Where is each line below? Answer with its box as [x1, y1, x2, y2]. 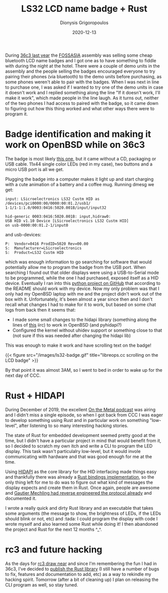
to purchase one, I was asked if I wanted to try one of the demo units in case [5, 84, 163, 90]
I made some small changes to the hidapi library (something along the [12, 317, 157, 323]
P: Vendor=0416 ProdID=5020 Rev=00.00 [5, 241, 89, 246]
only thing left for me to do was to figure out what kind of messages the [5, 479, 153, 485]
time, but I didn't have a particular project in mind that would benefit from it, [5, 437, 161, 443]
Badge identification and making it [5, 128, 151, 140]
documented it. [5, 495, 37, 501]
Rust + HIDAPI [5, 390, 65, 401]
